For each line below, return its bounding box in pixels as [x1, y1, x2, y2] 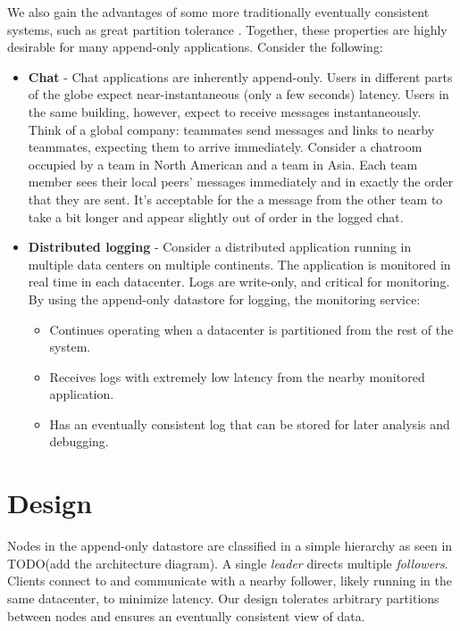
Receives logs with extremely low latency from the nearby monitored [49, 367, 425, 386]
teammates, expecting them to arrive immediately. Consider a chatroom [28, 137, 422, 156]
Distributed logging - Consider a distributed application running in [28, 237, 412, 256]
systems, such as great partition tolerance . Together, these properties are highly [7, 20, 447, 38]
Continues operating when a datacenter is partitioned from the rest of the [49, 320, 454, 338]
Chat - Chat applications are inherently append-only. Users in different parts [28, 67, 453, 86]
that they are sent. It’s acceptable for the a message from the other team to [28, 189, 443, 208]
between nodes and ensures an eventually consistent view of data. [7, 606, 365, 625]
